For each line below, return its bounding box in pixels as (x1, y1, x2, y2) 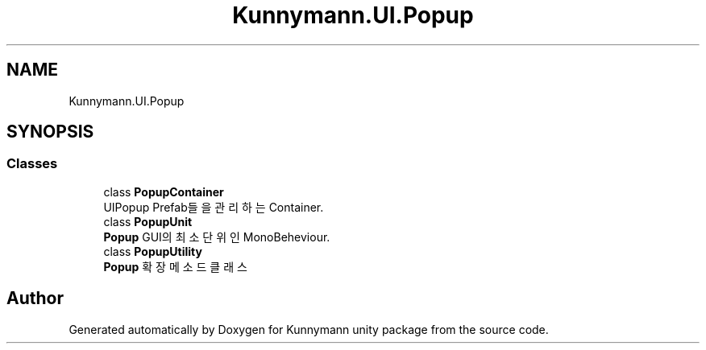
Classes (6, 155, 58, 172)
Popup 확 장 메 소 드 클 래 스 (103, 259, 247, 274)
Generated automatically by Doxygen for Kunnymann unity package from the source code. (69, 322, 549, 336)
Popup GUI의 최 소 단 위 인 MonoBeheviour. (103, 229, 330, 244)
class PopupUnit (103, 214, 193, 229)
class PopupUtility (103, 244, 202, 258)
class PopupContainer (103, 184, 224, 199)
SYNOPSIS (6, 121, 94, 142)
